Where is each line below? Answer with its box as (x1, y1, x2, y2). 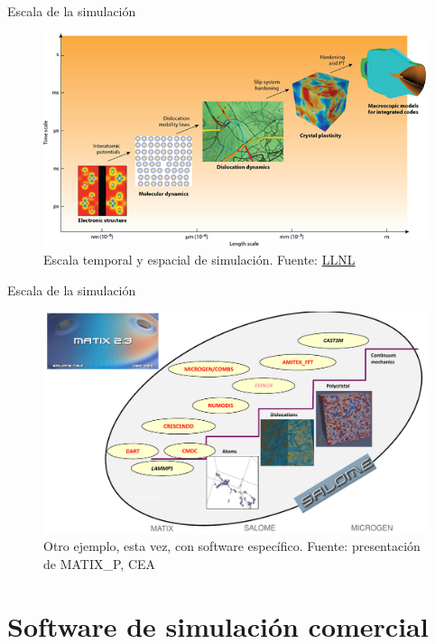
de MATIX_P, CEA (43, 554, 156, 573)
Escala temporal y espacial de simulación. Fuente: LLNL (43, 250, 356, 269)
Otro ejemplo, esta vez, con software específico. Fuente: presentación (43, 537, 421, 555)
